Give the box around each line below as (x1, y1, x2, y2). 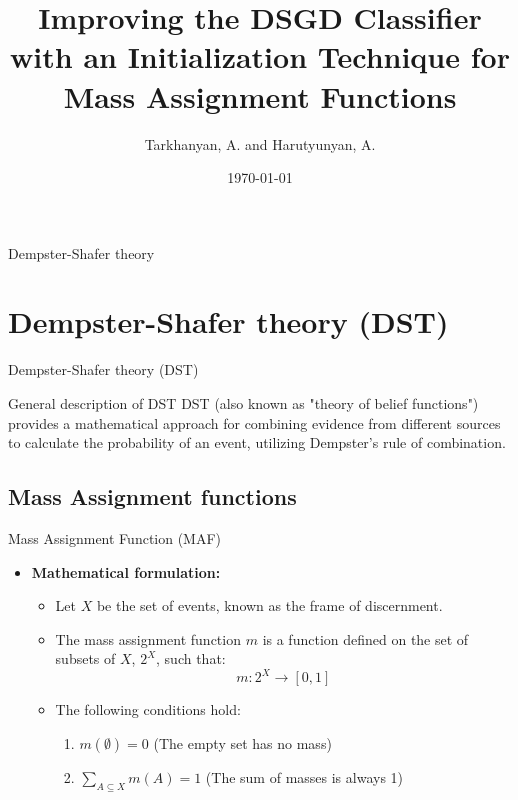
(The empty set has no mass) (153, 733, 332, 754)
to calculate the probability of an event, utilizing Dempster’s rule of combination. (8, 432, 506, 453)
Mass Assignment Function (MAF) (8, 527, 222, 548)
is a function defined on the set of (262, 628, 469, 649)
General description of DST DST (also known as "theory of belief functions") (8, 393, 479, 413)
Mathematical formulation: (31, 561, 221, 582)
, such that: (156, 648, 226, 669)
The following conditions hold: (55, 699, 241, 720)
